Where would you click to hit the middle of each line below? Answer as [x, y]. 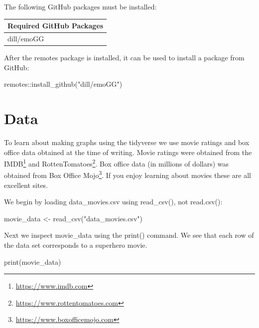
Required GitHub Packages [56, 26]
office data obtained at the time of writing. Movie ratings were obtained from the [128, 152]
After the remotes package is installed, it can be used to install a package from [124, 58]
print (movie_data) [33, 261]
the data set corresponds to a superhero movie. [76, 245]
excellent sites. [26, 185]
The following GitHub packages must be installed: [80, 6]
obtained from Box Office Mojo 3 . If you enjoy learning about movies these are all [128, 174]
